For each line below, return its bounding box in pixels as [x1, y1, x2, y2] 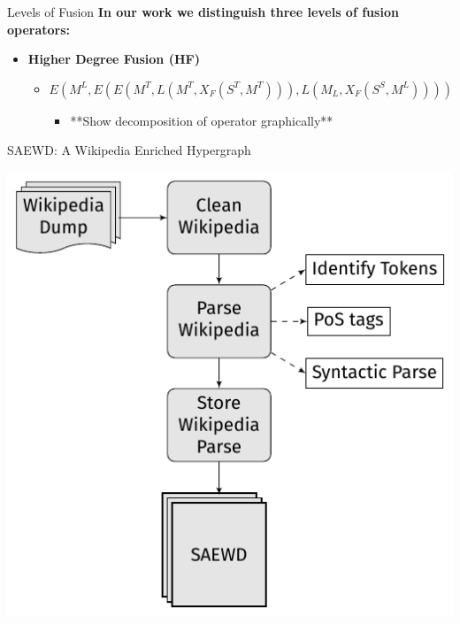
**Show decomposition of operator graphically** [70, 111, 333, 129]
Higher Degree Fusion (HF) [27, 50, 200, 68]
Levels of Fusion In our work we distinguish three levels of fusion [7, 3, 399, 20]
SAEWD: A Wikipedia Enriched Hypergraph [7, 141, 251, 159]
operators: [7, 19, 71, 38]
